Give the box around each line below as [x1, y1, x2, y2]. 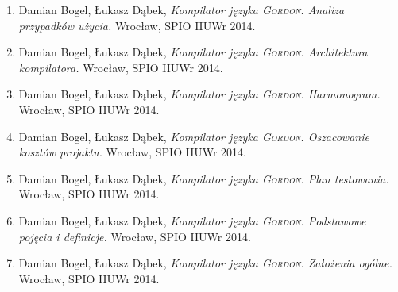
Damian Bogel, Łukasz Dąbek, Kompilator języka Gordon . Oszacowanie [18, 128, 369, 144]
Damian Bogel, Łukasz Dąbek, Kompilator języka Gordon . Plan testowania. [18, 170, 389, 186]
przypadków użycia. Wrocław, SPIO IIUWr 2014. [18, 17, 256, 33]
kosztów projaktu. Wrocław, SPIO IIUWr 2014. [18, 144, 246, 160]
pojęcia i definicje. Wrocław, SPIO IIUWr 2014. [18, 228, 251, 244]
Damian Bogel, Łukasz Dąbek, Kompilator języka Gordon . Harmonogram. [18, 86, 381, 102]
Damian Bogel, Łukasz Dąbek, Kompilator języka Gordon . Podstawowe [18, 212, 366, 229]
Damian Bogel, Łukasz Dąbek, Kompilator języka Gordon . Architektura [18, 44, 368, 60]
